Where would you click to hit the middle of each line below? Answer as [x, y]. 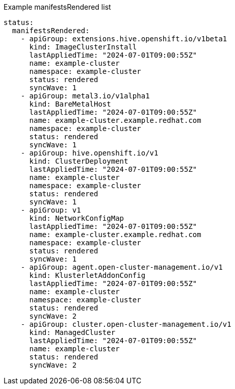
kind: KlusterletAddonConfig [87, 275]
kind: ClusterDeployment [79, 161]
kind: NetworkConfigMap [77, 218]
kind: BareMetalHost [70, 104]
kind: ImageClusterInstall [83, 47]
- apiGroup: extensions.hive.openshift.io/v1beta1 [124, 39]
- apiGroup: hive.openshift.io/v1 [89, 153]
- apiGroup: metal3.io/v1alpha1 [85, 96]
